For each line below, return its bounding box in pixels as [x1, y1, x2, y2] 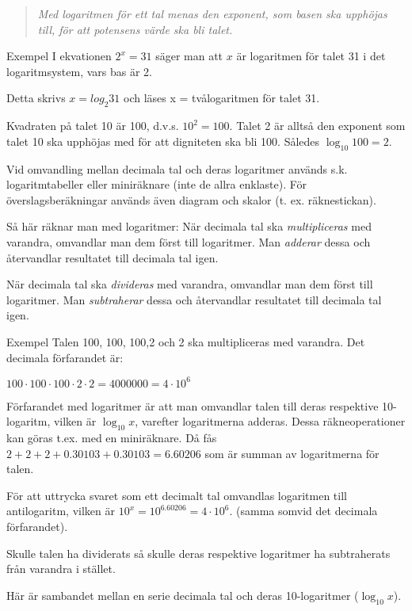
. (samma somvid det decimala [229, 502, 378, 519]
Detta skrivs [6, 90, 66, 106]
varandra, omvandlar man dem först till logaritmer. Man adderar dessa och [6, 233, 371, 250]
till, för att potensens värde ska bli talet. [37, 21, 233, 37]
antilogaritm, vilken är [6, 502, 115, 519]
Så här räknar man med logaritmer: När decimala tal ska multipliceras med [6, 218, 372, 235]
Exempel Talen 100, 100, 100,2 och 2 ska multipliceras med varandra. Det [6, 333, 365, 349]
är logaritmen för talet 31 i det [236, 48, 386, 64]
